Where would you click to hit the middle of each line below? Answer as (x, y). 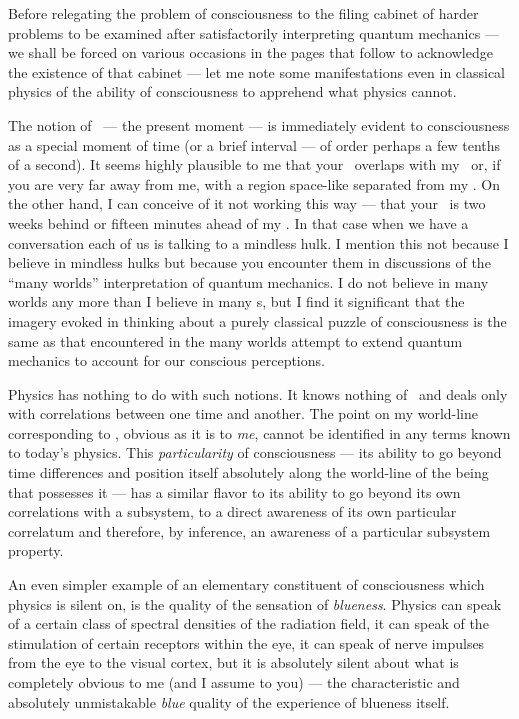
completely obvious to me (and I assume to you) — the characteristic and (234, 682)
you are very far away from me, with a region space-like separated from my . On (254, 183)
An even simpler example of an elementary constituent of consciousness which (246, 584)
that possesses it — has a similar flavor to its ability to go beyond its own (234, 491)
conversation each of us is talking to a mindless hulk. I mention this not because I (258, 242)
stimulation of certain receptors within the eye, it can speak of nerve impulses (246, 642)
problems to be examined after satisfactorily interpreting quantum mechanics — (253, 32)
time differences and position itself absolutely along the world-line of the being (248, 472)
